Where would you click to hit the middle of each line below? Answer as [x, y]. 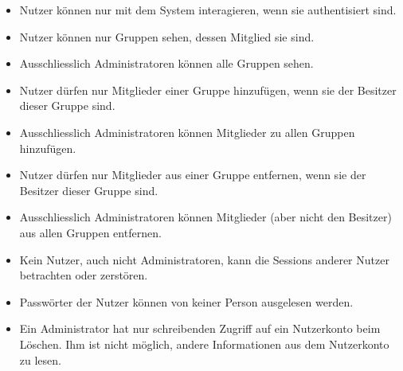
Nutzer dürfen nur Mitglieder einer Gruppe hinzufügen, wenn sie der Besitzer [208, 90]
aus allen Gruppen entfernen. [90, 232]
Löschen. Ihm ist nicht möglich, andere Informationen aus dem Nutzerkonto [204, 344]
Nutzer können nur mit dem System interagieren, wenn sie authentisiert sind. [208, 10]
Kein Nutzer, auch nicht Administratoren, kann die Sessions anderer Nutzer [204, 259]
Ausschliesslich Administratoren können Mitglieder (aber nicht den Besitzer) [205, 217]
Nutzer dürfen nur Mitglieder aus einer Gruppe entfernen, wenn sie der [193, 175]
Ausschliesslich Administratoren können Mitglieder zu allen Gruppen [187, 132]
